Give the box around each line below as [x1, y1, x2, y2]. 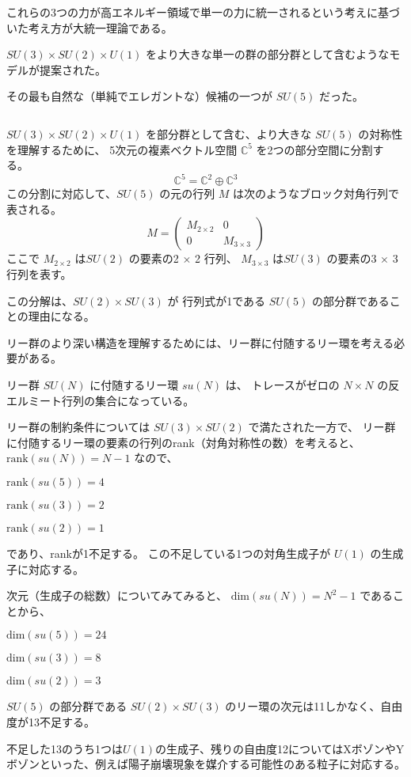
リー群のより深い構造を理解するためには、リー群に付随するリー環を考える [6, 334, 394, 351]
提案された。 [39, 61, 106, 78]
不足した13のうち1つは [6, 740, 123, 756]
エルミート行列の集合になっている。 [6, 392, 195, 408]
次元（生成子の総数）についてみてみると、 [6, 587, 228, 604]
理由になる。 [28, 308, 95, 324]
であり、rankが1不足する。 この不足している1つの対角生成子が [6, 544, 331, 561]
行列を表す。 [6, 266, 72, 282]
